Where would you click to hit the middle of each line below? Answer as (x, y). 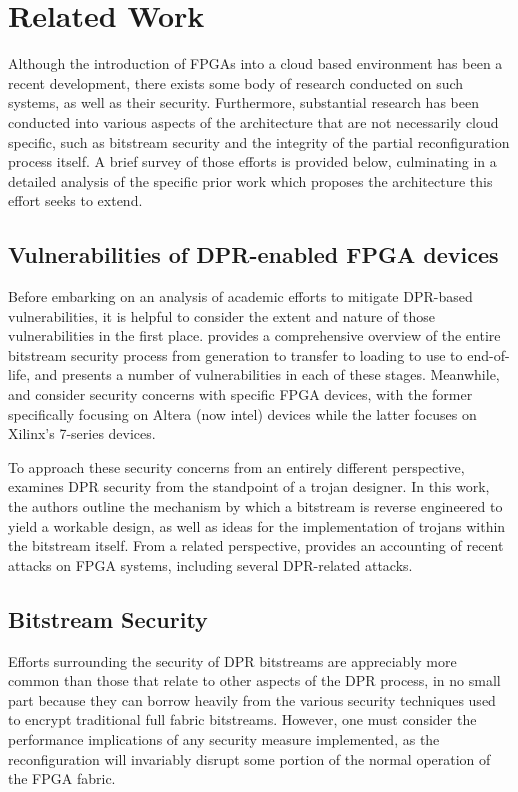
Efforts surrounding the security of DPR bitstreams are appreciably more (232, 660)
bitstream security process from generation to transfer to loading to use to (235, 354)
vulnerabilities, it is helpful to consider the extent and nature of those (222, 315)
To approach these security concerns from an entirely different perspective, (236, 466)
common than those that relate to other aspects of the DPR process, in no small (254, 680)
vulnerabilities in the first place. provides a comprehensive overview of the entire (254, 335)
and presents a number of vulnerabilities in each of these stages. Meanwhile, (267, 374)
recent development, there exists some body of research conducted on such (236, 82)
